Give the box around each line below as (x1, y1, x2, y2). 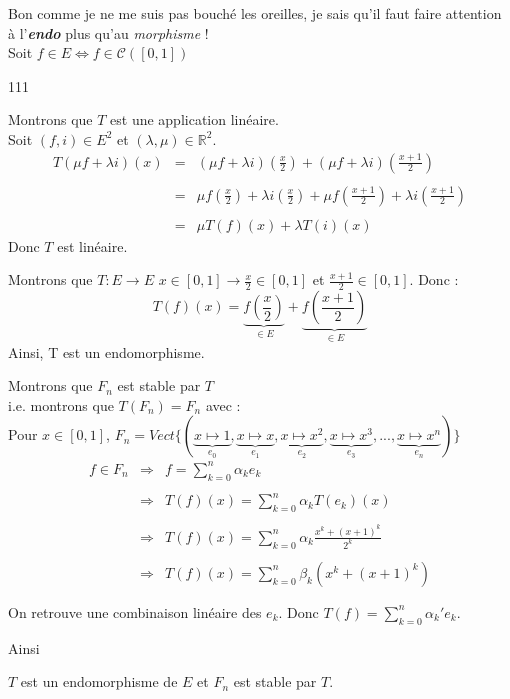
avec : (205, 394, 241, 415)
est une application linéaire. (110, 109, 279, 130)
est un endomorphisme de (20, 671, 178, 692)
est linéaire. (57, 235, 128, 256)
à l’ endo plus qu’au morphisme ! (8, 22, 209, 43)
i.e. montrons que (8, 394, 114, 415)
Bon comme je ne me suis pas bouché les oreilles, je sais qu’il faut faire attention (8, 3, 502, 23)
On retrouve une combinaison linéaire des (8, 601, 262, 622)
